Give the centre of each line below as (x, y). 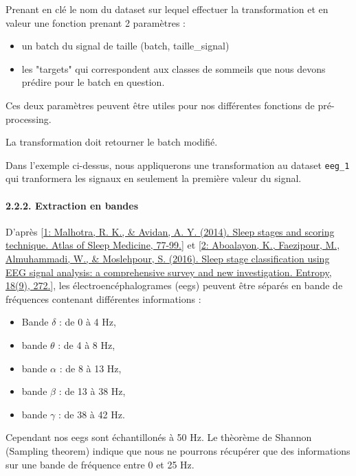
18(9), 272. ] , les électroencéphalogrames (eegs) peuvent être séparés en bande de (174, 285)
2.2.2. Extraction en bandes (72, 205)
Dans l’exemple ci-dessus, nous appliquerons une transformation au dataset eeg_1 (178, 165)
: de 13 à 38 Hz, (92, 391)
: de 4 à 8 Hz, (87, 344)
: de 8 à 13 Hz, (90, 368)
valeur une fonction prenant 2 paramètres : (96, 22)
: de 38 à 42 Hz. (91, 414)
